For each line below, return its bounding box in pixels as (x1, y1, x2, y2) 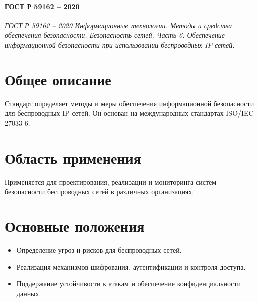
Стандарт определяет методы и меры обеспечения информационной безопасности (5, 98, 254, 108)
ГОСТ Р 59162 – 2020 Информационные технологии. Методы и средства (5, 20, 232, 30)
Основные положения (5, 215, 145, 236)
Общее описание (5, 69, 111, 89)
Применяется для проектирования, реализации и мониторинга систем (5, 176, 217, 187)
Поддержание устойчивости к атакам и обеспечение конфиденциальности (16, 278, 241, 289)
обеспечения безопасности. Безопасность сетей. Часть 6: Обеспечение (5, 30, 225, 40)
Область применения (5, 147, 141, 168)
